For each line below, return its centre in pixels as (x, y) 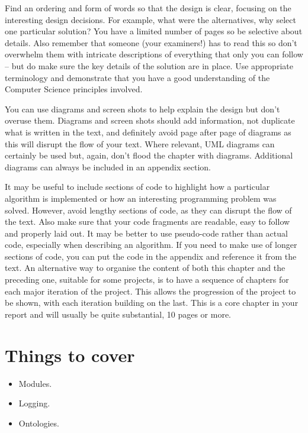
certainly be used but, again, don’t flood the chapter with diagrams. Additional (149, 155)
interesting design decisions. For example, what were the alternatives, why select (150, 19)
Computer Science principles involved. (74, 89)
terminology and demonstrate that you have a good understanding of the (137, 77)
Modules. (35, 383)
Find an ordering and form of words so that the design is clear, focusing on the (148, 8)
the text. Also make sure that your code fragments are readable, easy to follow (147, 222)
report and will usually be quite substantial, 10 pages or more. (118, 314)
